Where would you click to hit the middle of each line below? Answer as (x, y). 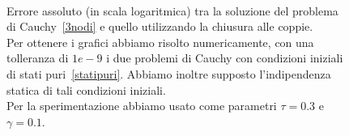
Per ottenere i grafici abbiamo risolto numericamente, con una (160, 42)
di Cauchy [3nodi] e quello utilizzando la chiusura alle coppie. (160, 26)
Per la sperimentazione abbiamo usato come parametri (142, 106)
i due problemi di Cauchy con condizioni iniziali (225, 58)
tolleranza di (38, 58)
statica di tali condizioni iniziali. (86, 89)
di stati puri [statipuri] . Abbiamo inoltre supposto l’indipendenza (169, 73)
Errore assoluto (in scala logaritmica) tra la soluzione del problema (172, 10)
